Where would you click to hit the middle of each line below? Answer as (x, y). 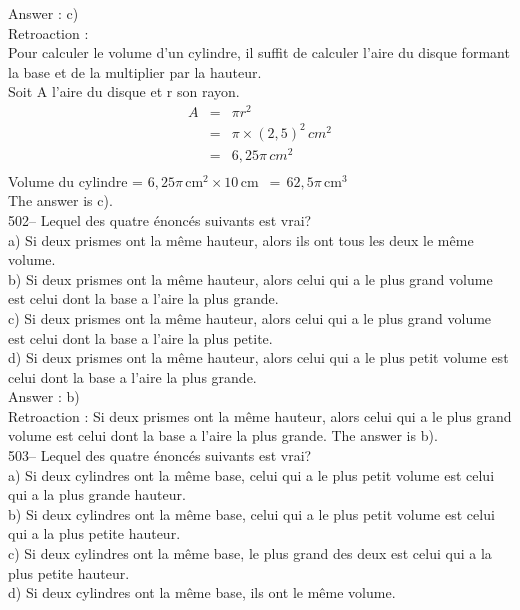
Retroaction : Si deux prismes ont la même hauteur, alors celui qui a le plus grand (260, 415)
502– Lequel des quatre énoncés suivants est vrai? (160, 219)
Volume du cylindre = (76, 180)
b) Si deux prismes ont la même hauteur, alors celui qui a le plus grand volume (250, 278)
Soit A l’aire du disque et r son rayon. (124, 91)
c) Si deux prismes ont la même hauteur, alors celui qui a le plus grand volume (250, 317)
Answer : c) (43, 13)
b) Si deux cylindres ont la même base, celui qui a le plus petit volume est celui (251, 513)
